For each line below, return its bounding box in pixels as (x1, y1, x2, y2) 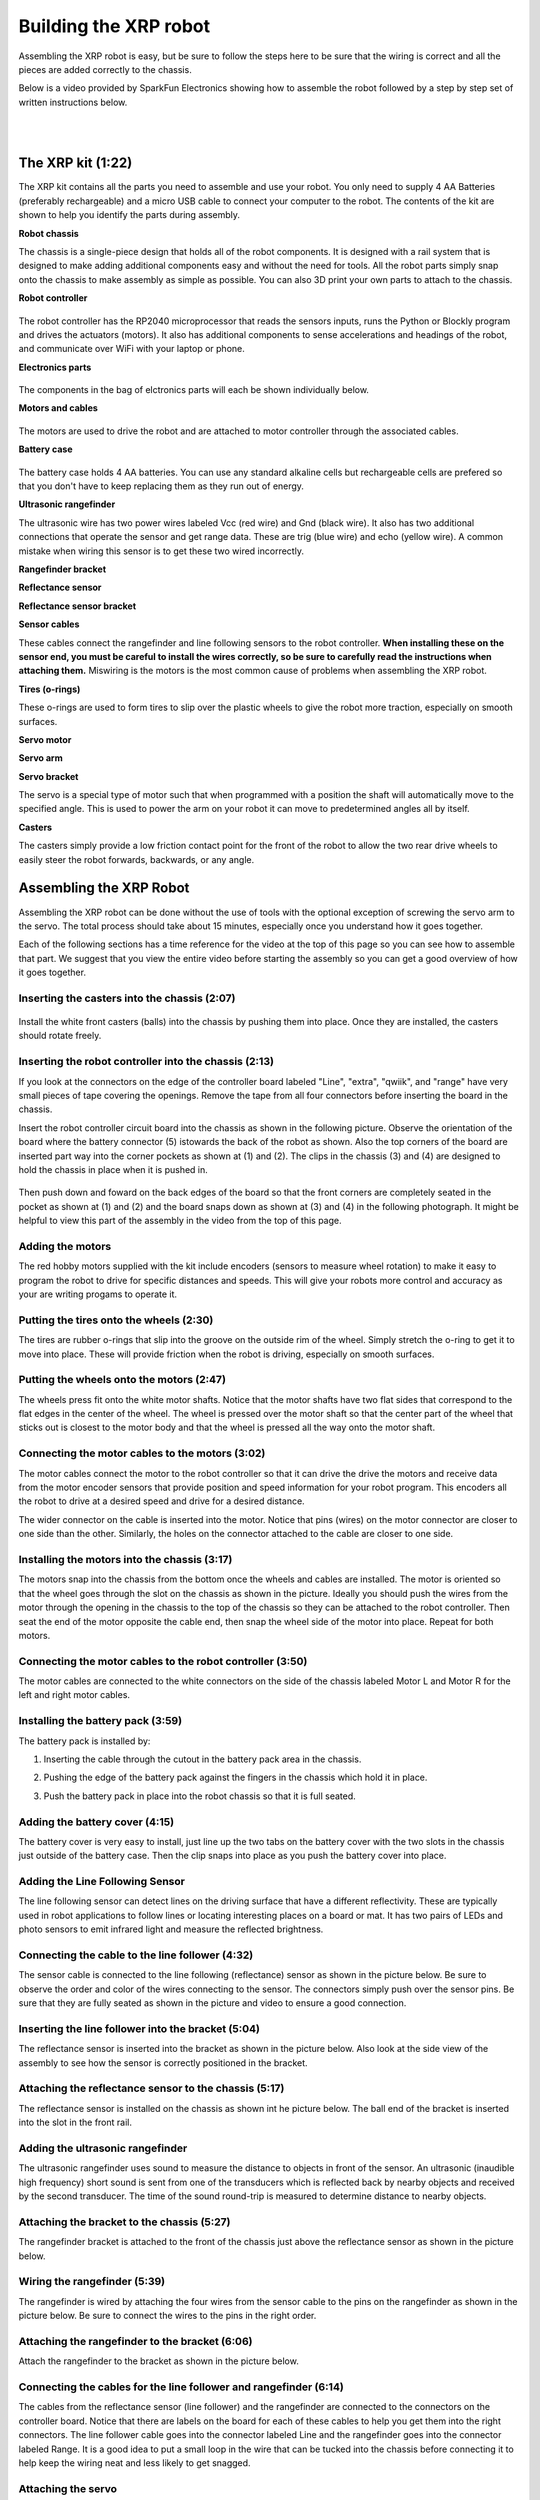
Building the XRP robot (18, 15, 210, 37)
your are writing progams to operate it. (18, 1288, 178, 1300)
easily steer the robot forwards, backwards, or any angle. (18, 853, 255, 865)
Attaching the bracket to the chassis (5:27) (18, 2215, 231, 2229)
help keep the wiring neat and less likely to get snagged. (18, 2457, 251, 2469)
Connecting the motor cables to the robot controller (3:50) (18, 1654, 308, 1668)
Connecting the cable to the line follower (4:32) (18, 1948, 254, 1962)
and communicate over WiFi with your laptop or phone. (18, 343, 245, 355)
